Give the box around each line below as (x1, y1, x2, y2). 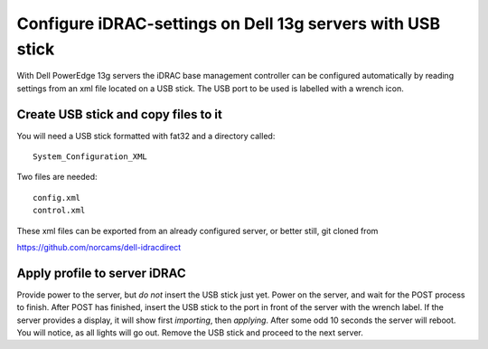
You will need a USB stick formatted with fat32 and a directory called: (16, 130, 276, 141)
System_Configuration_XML (33, 152, 148, 162)
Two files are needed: (16, 172, 99, 183)
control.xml (33, 205, 86, 216)
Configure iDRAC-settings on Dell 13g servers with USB (16, 14, 441, 33)
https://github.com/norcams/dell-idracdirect (16, 241, 182, 252)
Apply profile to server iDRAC (16, 265, 186, 280)
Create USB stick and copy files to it (16, 107, 223, 122)
